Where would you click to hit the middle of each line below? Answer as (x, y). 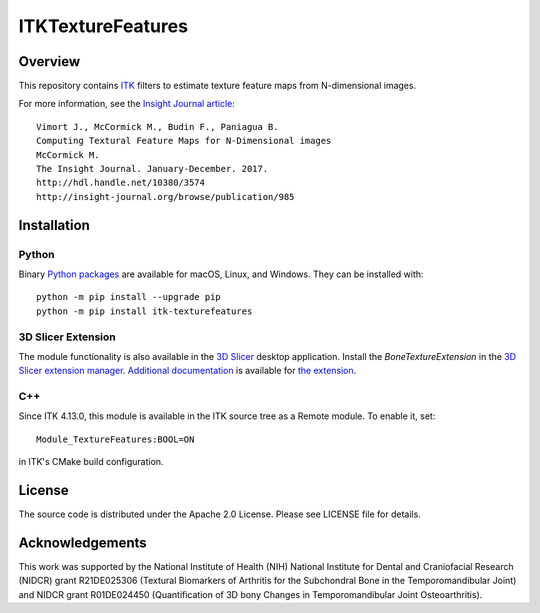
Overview (49, 61)
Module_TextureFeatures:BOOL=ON (115, 439)
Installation (54, 225)
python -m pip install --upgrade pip (129, 297)
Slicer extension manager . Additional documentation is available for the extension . (187, 371)
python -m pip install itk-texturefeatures (144, 311)
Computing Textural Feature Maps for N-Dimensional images (184, 141)
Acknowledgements (82, 542)
